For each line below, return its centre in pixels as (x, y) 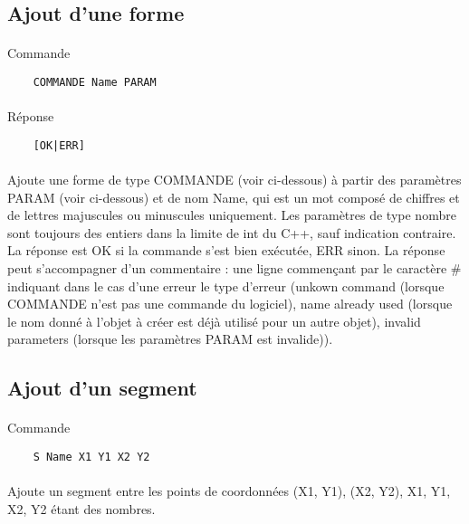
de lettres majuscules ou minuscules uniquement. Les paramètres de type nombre (232, 215)
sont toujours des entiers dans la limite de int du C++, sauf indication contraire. (232, 232)
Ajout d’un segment (102, 388)
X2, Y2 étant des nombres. (81, 508)
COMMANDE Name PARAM (95, 82)
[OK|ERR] (59, 145)
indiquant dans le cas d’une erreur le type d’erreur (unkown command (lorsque (226, 286)
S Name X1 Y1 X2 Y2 (91, 457)
